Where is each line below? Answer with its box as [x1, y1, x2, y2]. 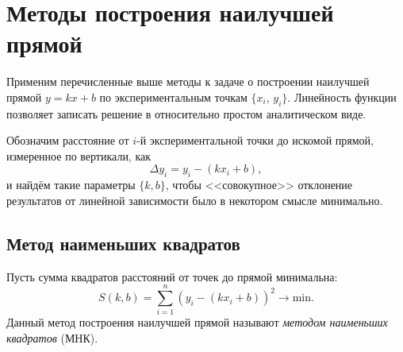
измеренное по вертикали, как [6, 147, 152, 164]
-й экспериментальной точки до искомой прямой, [136, 132, 374, 149]
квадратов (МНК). [6, 329, 98, 346]
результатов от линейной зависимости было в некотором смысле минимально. [6, 191, 383, 208]
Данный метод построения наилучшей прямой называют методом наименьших [6, 314, 388, 331]
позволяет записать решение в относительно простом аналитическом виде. [6, 105, 367, 122]
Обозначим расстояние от [6, 132, 129, 149]
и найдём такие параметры [6, 176, 136, 193]
